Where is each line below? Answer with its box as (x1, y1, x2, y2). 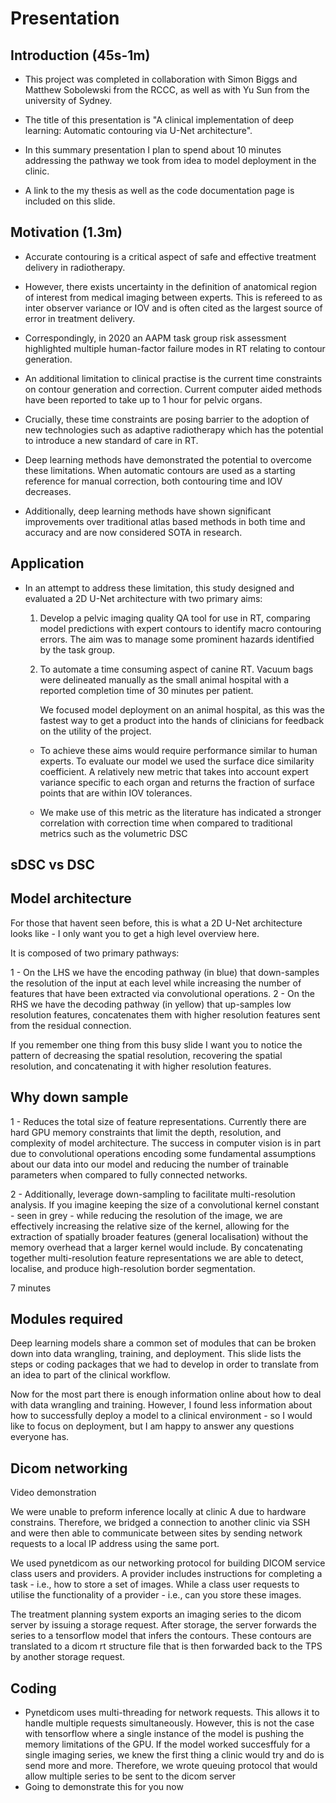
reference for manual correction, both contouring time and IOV (24, 475, 283, 487)
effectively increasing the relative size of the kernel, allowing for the (10, 1220, 290, 1232)
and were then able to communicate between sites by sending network (10, 1527, 303, 1539)
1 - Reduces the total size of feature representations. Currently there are (10, 1115, 307, 1127)
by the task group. (39, 643, 116, 656)
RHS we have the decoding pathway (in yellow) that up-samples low (10, 998, 292, 1010)
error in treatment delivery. (24, 312, 136, 324)
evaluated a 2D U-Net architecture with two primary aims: (24, 592, 263, 604)
